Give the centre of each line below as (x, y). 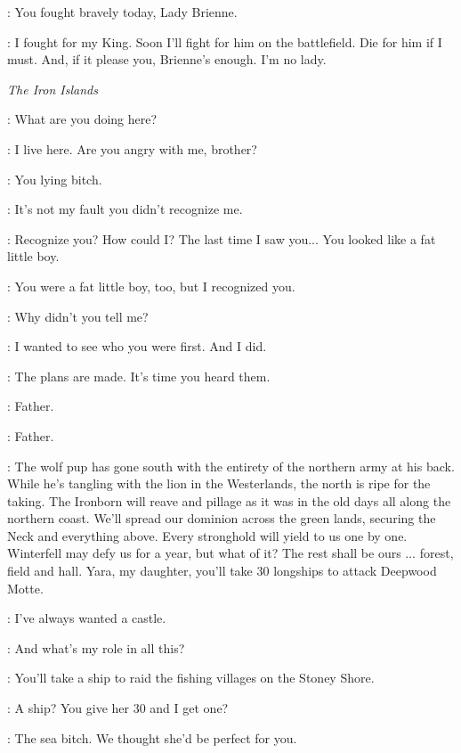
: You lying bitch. (55, 179)
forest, (437, 553)
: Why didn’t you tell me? (78, 316)
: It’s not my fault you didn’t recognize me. (125, 209)
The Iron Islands (53, 89)
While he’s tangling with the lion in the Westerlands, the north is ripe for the (219, 483)
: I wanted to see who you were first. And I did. (137, 346)
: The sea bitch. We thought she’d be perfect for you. (152, 737)
